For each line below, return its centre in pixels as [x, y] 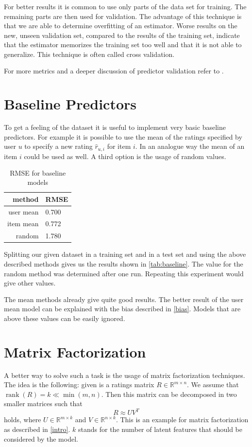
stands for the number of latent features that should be [160, 429]
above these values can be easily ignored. [65, 318]
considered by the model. [41, 438]
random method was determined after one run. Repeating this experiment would [124, 273]
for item [119, 146]
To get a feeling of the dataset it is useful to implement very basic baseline [115, 127]
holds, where [23, 420]
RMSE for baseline [38, 172]
